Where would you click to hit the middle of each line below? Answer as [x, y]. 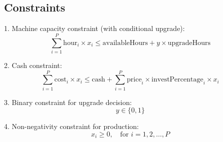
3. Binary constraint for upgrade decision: [68, 102]
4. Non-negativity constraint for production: [71, 126]
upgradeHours [189, 43]
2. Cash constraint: [33, 65]
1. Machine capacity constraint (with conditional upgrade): [94, 28]
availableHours [125, 43]
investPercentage [177, 80]
